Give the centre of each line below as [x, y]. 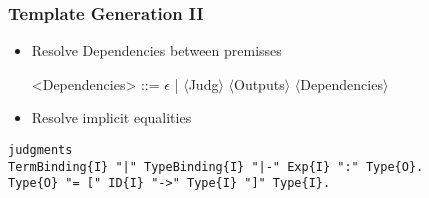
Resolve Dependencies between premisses [156, 50]
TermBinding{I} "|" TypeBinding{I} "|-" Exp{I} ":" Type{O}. [216, 166]
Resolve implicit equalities [111, 117]
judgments [40, 150]
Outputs [259, 83]
